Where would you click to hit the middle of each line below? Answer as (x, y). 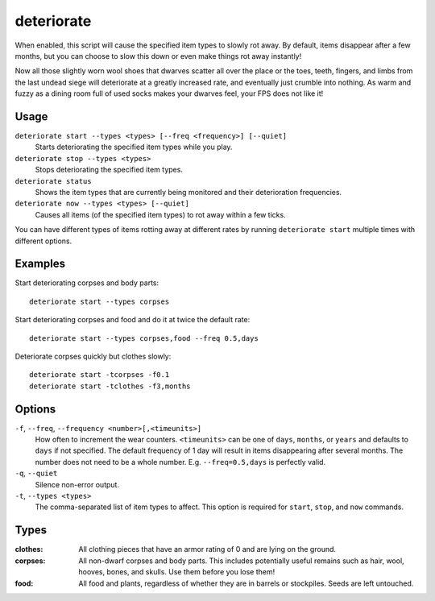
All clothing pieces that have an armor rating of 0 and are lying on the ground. (207, 549)
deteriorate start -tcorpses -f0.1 (99, 375)
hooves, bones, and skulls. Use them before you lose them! (177, 572)
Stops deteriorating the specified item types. (109, 170)
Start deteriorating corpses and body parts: (87, 283)
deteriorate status (53, 181)
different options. (43, 241)
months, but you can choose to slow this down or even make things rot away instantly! (158, 56)
